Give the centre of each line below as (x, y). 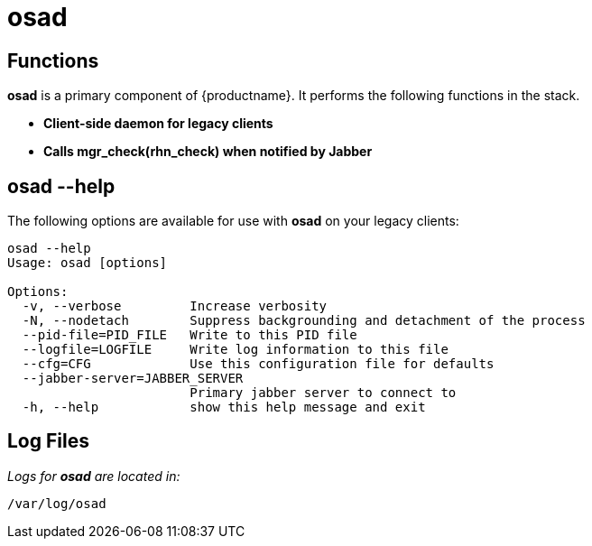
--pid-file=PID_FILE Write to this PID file (190, 335)
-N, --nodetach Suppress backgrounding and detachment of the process (304, 321)
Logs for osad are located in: (94, 476)
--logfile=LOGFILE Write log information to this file (235, 350)
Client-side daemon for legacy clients (158, 124)
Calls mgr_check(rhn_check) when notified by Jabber (208, 152)
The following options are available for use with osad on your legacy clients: (233, 221)
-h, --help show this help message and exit (224, 407)
